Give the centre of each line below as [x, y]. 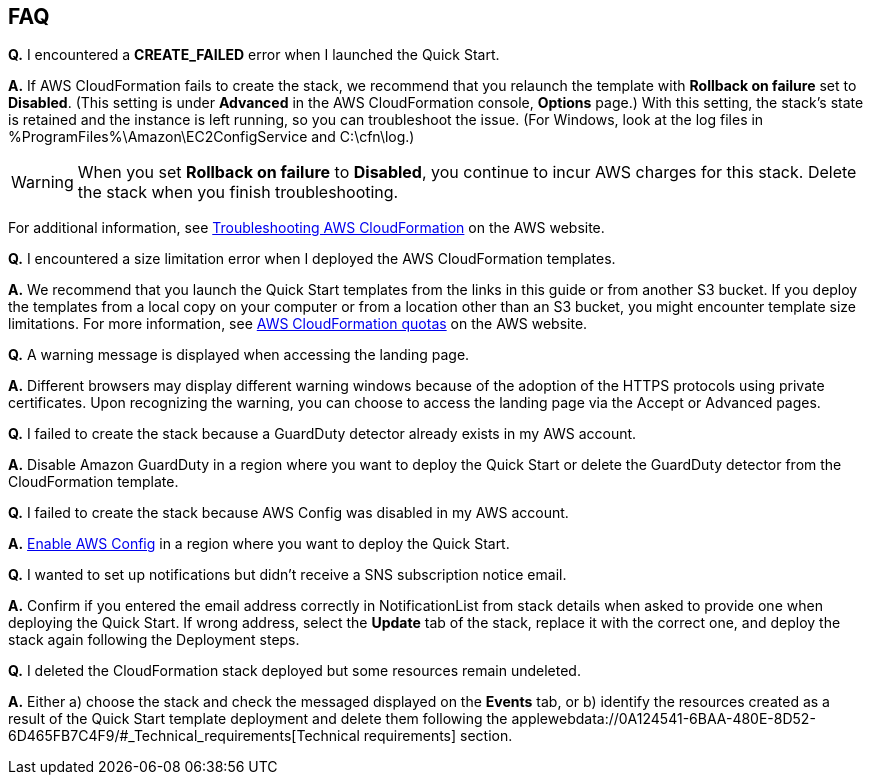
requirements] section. [438, 736]
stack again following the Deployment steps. [154, 640]
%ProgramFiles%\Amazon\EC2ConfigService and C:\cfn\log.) [211, 137]
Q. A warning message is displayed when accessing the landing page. [239, 355]
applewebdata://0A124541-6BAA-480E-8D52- [663, 719]
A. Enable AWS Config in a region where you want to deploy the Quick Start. [259, 544]
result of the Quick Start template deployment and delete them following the [258, 719]
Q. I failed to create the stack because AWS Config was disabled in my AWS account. [288, 513]
